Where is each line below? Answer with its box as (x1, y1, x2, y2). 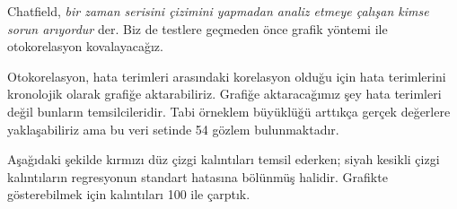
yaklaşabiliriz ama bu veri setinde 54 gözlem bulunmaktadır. (7, 119, 339, 138)
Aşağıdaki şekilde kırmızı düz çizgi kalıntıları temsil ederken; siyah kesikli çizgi (7, 150, 440, 169)
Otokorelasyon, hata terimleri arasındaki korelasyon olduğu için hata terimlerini (7, 66, 446, 85)
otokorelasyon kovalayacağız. (7, 37, 163, 56)
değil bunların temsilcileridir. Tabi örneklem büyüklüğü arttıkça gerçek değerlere (7, 101, 451, 120)
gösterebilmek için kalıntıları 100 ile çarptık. (7, 185, 250, 204)
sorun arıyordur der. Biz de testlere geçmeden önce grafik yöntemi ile (7, 19, 388, 38)
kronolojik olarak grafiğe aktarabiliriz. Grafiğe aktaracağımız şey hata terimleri (7, 84, 442, 103)
